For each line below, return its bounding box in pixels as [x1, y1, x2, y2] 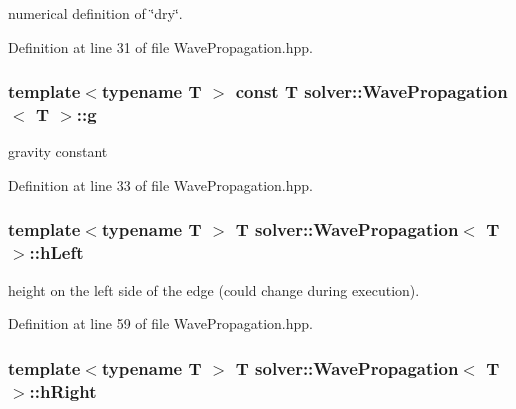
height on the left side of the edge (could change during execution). [8, 279, 420, 300]
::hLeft [29, 240, 84, 265]
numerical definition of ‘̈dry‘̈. [8, 3, 183, 23]
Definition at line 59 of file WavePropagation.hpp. [8, 313, 313, 334]
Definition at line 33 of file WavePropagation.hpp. [8, 174, 313, 195]
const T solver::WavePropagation [235, 79, 508, 104]
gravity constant [8, 141, 108, 162]
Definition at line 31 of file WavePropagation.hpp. [8, 36, 313, 57]
